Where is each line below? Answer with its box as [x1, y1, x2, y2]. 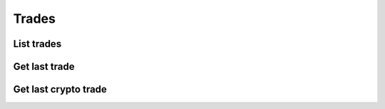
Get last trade [13, 61, 75, 73]
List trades [13, 38, 62, 50]
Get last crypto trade [13, 83, 107, 95]
